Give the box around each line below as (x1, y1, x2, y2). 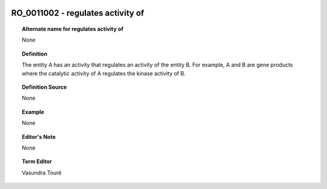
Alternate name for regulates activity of (22, 25, 124, 33)
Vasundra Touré (22, 169, 62, 176)
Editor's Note (22, 133, 56, 140)
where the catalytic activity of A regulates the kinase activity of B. (22, 69, 186, 77)
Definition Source (22, 83, 67, 91)
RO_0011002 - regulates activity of (11, 8, 145, 18)
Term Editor (22, 158, 52, 165)
